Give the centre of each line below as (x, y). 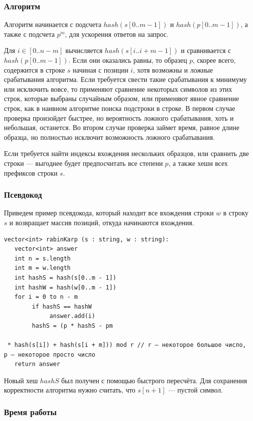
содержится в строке (35, 69)
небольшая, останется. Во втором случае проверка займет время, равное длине (122, 127)
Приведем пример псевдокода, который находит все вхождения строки (109, 213)
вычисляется (84, 50)
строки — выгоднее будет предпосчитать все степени (83, 163)
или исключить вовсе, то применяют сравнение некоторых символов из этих (118, 89)
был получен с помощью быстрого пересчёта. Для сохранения (154, 380)
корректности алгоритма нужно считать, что (70, 390)
